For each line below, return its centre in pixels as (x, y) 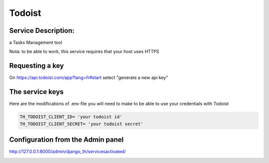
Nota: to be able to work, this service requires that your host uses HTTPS (84, 52)
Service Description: (42, 31)
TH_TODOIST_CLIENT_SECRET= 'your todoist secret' (81, 124)
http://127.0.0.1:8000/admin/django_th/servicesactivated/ (67, 152)
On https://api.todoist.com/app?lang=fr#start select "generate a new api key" (89, 78)
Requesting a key (37, 66)
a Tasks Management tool (36, 43)
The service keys (37, 92)
